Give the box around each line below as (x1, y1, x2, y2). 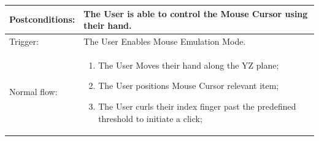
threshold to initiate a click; (98, 112, 202, 124)
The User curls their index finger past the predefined (98, 99, 296, 112)
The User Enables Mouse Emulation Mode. (83, 34, 246, 47)
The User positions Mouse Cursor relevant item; (98, 79, 279, 92)
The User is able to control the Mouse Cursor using (83, 7, 308, 20)
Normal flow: (9, 85, 58, 98)
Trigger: (9, 34, 39, 47)
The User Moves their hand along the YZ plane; (98, 58, 279, 71)
